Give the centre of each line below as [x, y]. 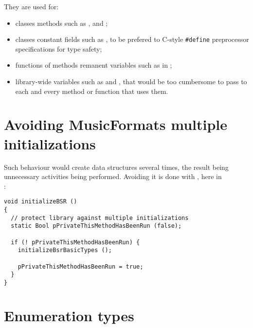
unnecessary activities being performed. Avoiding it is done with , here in [113, 176]
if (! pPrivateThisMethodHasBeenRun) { [75, 242]
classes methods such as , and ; [62, 23]
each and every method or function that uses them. [92, 91]
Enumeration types [69, 315]
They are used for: [31, 6]
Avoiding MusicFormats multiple [116, 124]
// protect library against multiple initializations [100, 218]
